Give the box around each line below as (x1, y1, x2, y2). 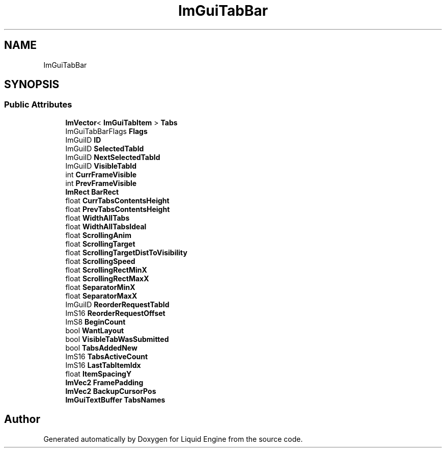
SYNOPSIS (4, 78, 60, 91)
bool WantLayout (65, 326, 124, 335)
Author (4, 413, 40, 426)
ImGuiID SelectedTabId (65, 144, 144, 153)
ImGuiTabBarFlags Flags (65, 126, 148, 136)
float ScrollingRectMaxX (65, 274, 149, 283)
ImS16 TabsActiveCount (65, 352, 148, 361)
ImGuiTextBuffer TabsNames (65, 395, 165, 404)
